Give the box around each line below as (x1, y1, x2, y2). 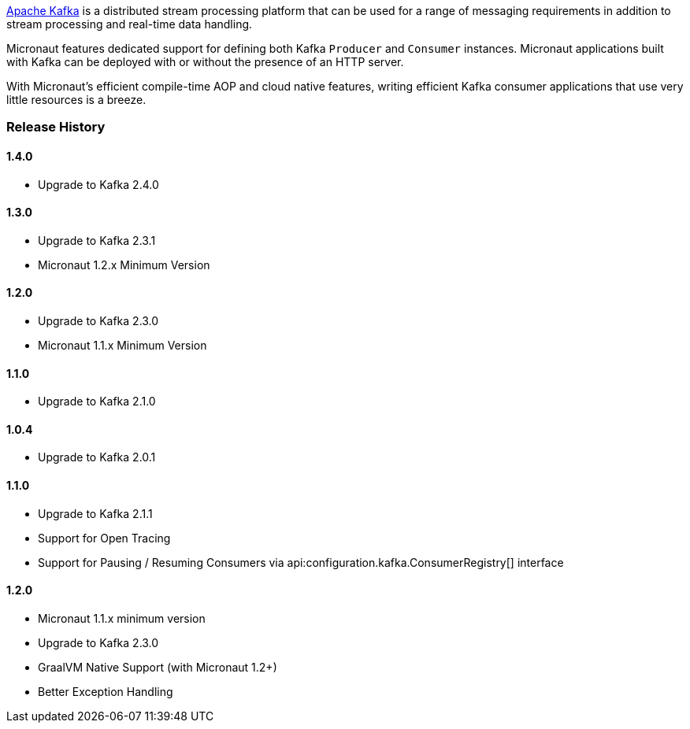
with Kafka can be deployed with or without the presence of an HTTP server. (6, 55, 404, 68)
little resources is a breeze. (6, 93, 147, 106)
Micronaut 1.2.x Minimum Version (38, 257, 210, 272)
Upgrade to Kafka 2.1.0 (38, 394, 156, 409)
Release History (6, 119, 106, 135)
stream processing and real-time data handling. (6, 17, 253, 31)
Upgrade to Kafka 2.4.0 (38, 177, 159, 191)
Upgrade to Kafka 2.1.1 (38, 506, 153, 520)
